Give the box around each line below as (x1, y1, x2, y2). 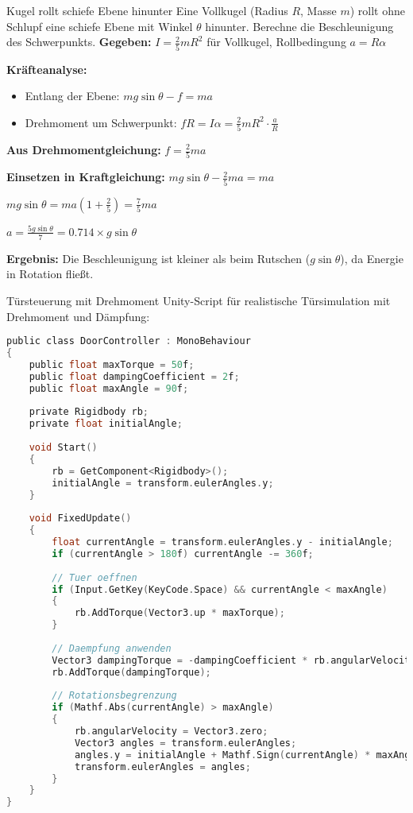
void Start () (29, 442, 98, 454)
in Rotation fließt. (6, 265, 94, 282)
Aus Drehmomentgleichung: (6, 141, 161, 157)
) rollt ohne (349, 2, 405, 18)
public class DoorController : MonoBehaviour (6, 335, 251, 347)
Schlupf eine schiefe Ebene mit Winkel (6, 17, 193, 34)
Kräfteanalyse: (6, 60, 87, 77)
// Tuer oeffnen (52, 571, 137, 583)
